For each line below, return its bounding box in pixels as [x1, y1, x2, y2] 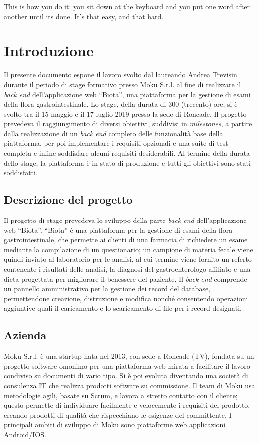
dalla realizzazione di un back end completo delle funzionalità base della [4, 128, 223, 138]
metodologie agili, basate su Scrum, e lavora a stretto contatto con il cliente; [4, 390, 238, 400]
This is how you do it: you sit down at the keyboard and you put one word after [4, 1, 250, 11]
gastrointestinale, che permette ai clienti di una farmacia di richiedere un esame [4, 234, 248, 245]
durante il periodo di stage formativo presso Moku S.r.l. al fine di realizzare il [4, 79, 241, 89]
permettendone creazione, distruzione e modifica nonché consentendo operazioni [4, 293, 248, 303]
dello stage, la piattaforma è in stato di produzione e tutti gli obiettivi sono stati [4, 157, 251, 168]
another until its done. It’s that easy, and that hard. [4, 11, 164, 21]
